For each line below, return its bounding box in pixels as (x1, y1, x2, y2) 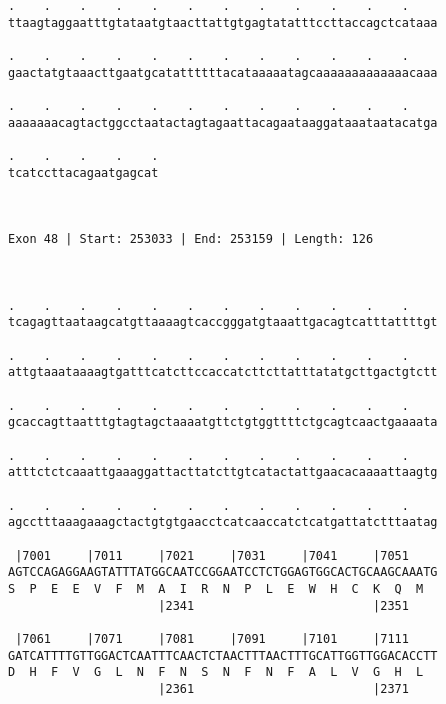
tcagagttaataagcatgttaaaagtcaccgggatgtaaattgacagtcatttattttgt (8, 315, 438, 330)
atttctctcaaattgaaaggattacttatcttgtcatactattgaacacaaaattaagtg (8, 465, 438, 480)
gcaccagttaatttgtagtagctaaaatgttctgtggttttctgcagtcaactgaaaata (8, 415, 438, 430)
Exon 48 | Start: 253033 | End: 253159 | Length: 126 (8, 232, 374, 247)
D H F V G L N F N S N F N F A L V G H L (8, 665, 424, 680)
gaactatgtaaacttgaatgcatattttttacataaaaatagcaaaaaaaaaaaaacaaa (8, 65, 438, 80)
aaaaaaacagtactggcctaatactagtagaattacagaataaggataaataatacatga (8, 115, 438, 130)
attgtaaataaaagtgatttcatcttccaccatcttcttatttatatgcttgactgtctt (8, 365, 438, 380)
